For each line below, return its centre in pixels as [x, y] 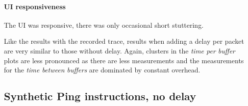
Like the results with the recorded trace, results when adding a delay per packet [124, 41]
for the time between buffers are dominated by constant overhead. [102, 70]
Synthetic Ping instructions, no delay [100, 96]
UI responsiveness [35, 6]
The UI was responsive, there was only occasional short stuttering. [104, 25]
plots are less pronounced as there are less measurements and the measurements [124, 60]
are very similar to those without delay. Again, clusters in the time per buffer [120, 50]
